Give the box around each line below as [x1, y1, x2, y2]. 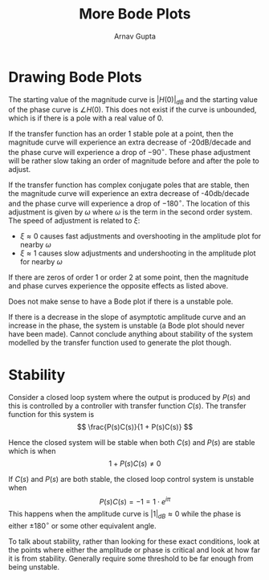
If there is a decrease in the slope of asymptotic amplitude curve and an [8, 312, 247, 321]
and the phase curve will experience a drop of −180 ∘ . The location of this [8, 198, 251, 208]
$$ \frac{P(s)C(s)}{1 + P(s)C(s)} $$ [76, 422, 194, 431]
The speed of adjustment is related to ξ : [8, 215, 141, 225]
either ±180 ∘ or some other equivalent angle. [8, 520, 157, 530]
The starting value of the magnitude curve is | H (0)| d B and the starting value [8, 94, 259, 106]
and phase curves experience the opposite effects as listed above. [8, 280, 229, 290]
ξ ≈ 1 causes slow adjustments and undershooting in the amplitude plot [19, 248, 256, 258]
